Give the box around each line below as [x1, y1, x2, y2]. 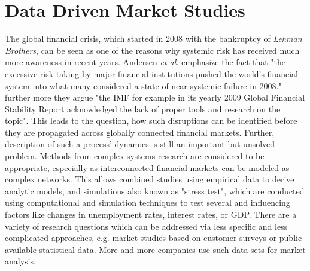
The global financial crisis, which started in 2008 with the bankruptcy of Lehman [5, 32, 302, 45]
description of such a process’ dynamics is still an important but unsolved [5, 138, 275, 150]
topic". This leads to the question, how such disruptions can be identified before [5, 114, 297, 127]
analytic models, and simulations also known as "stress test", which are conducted [5, 184, 305, 197]
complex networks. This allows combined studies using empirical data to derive [5, 173, 294, 185]
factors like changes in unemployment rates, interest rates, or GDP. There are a [5, 208, 297, 221]
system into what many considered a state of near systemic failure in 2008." [5, 79, 282, 92]
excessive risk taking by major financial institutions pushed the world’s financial [5, 67, 298, 80]
